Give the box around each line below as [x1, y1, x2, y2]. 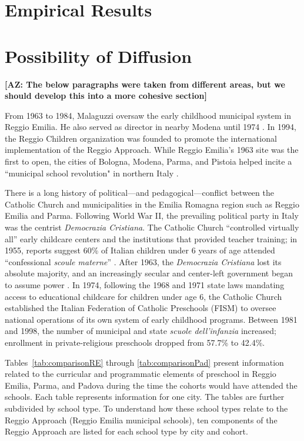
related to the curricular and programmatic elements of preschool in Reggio [5, 367, 276, 380]
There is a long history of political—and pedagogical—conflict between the [5, 186, 274, 199]
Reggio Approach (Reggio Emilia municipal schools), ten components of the [5, 413, 278, 426]
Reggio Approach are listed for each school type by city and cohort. [5, 425, 248, 437]
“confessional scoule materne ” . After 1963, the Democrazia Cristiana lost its [5, 255, 282, 268]
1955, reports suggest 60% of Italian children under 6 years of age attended [5, 244, 275, 256]
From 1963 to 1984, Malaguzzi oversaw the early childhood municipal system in [5, 109, 292, 121]
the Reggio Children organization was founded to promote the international [5, 132, 277, 144]
